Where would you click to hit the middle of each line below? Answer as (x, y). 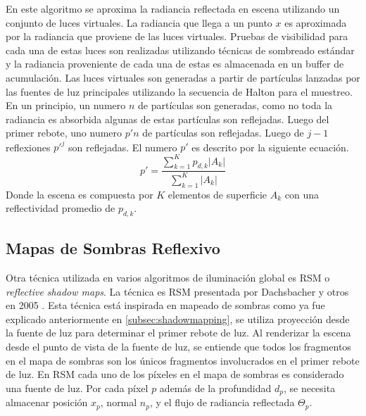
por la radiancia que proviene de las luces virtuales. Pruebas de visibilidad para (177, 36)
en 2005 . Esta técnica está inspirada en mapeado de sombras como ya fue (165, 305)
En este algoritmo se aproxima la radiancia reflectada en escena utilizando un (173, 8)
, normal (119, 402)
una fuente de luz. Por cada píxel (77, 387)
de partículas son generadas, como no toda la (235, 105)
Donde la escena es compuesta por (80, 194)
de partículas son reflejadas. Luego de (223, 133)
